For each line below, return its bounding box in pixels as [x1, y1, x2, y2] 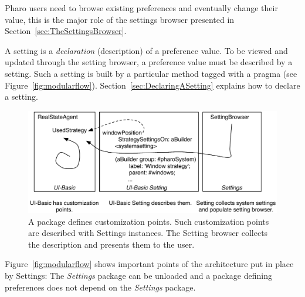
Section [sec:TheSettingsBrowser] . [5, 25, 127, 37]
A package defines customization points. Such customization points [28, 215, 269, 227]
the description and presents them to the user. [28, 238, 195, 250]
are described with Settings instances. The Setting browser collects [28, 227, 268, 239]
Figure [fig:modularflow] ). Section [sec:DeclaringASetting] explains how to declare [5, 79, 300, 91]
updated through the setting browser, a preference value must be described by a [5, 56, 293, 68]
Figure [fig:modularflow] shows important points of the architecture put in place [5, 258, 294, 270]
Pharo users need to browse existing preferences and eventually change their [5, 2, 278, 14]
